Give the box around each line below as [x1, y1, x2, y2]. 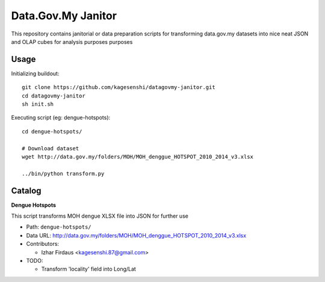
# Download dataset [22, 145, 79, 152]
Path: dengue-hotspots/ [26, 223, 91, 231]
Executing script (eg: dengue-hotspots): [11, 114, 111, 121]
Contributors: [26, 241, 60, 248]
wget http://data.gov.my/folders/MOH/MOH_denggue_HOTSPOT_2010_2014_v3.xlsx [22, 153, 254, 160]
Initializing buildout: [11, 70, 60, 77]
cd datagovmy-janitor [22, 92, 85, 99]
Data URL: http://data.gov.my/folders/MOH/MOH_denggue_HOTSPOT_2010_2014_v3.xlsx [26, 231, 247, 239]
